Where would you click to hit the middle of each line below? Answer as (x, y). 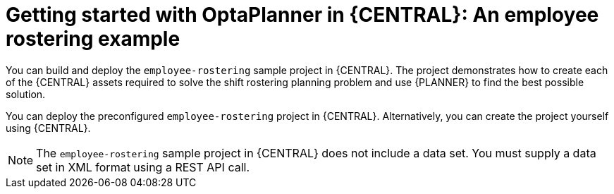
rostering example (93, 39)
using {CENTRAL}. (48, 128)
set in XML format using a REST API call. (143, 167)
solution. (26, 94)
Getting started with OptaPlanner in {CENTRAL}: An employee (302, 15)
